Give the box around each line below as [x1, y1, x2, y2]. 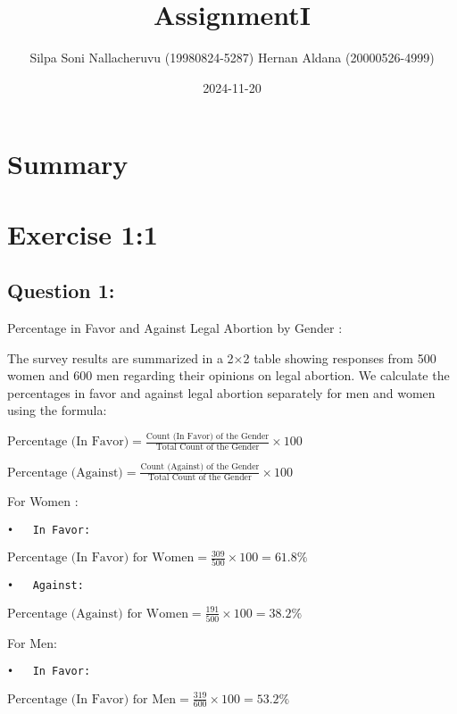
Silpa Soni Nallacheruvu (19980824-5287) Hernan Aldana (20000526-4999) [29, 48, 435, 67]
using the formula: [7, 401, 107, 419]
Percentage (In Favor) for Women [7, 552, 195, 565]
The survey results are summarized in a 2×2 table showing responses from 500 [7, 348, 436, 367]
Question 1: [7, 277, 115, 304]
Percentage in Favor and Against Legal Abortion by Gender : [7, 319, 343, 337]
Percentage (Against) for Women [7, 607, 188, 620]
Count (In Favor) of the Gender [145, 432, 270, 442]
